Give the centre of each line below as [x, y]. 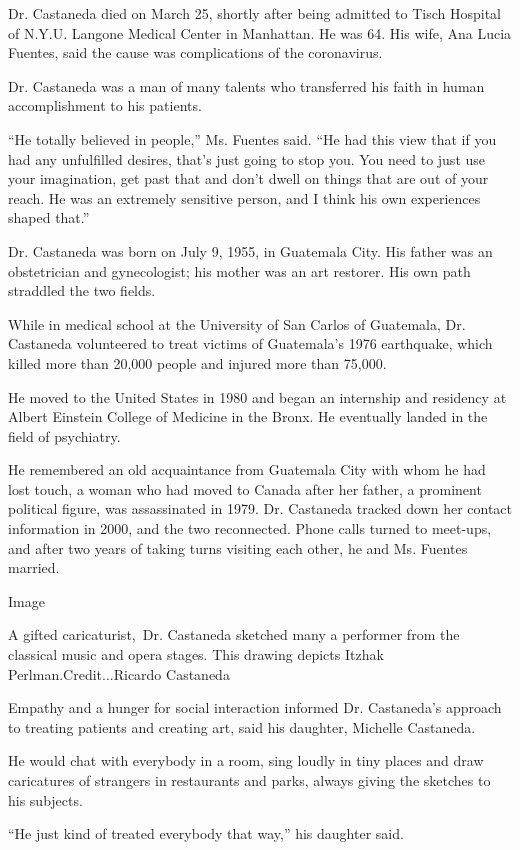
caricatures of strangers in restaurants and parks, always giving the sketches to [249, 780]
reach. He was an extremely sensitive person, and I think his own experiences [244, 197]
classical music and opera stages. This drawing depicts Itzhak [196, 654]
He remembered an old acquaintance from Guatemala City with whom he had [247, 469]
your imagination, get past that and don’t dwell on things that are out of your [248, 178]
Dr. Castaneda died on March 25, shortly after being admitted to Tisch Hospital [255, 13]
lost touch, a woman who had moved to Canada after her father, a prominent [245, 488]
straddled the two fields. [82, 290]
